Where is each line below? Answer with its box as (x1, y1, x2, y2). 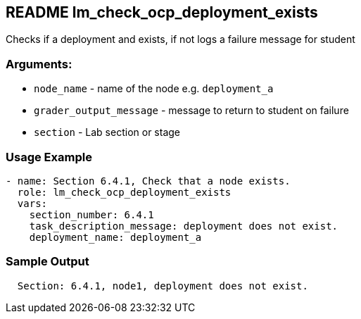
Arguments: (6, 56, 72, 71)
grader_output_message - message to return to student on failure (34, 104, 349, 117)
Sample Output (6, 254, 89, 269)
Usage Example (6, 149, 92, 164)
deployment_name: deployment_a (29, 231, 202, 243)
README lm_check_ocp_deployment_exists (6, 4, 318, 21)
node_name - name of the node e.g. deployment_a (34, 82, 274, 95)
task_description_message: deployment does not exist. (29, 220, 338, 232)
